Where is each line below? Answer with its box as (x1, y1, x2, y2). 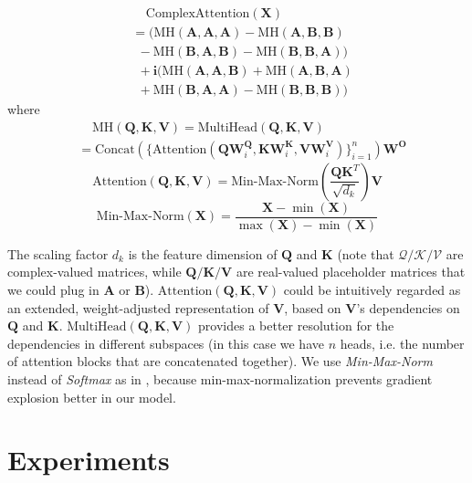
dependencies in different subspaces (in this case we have (7, 333, 324, 352)
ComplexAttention (145, 7, 250, 21)
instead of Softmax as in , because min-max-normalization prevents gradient (7, 370, 433, 389)
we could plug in (7, 280, 100, 299)
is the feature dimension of (128, 244, 278, 263)
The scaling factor (7, 244, 109, 263)
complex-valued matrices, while (7, 262, 182, 281)
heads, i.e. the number (340, 333, 465, 352)
